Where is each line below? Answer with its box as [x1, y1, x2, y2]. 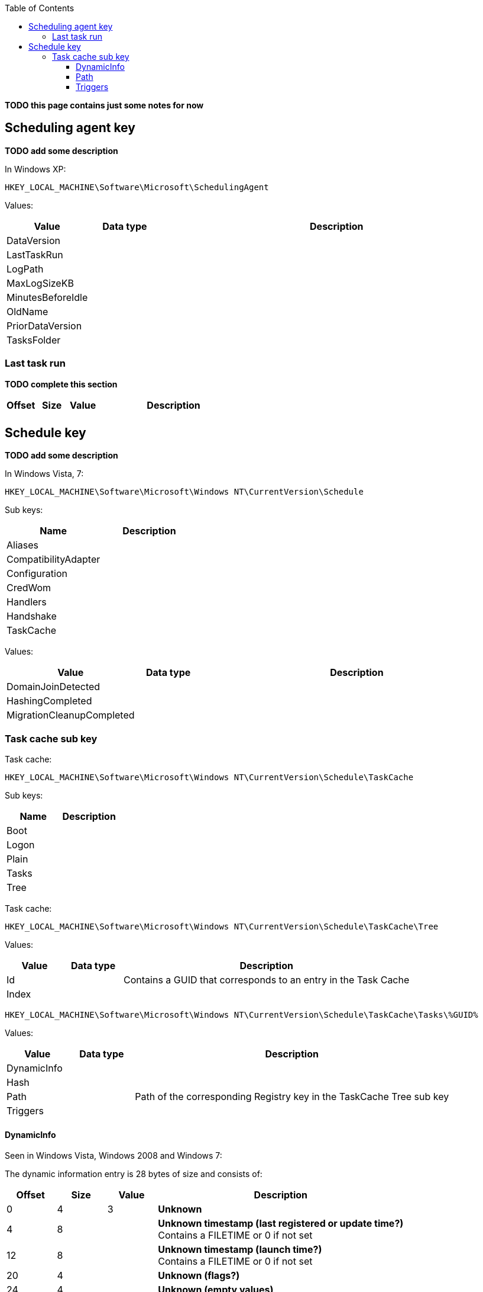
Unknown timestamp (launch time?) [158, 1243, 322, 1256]
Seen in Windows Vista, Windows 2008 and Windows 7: [5, 1150, 222, 1161]
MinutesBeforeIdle [7, 291, 88, 303]
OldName [7, 305, 48, 318]
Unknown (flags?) [158, 1269, 240, 1282]
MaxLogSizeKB [7, 277, 74, 289]
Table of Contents [5, 3, 74, 13]
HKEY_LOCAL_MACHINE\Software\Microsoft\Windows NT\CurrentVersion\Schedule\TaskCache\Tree [5, 922, 439, 932]
